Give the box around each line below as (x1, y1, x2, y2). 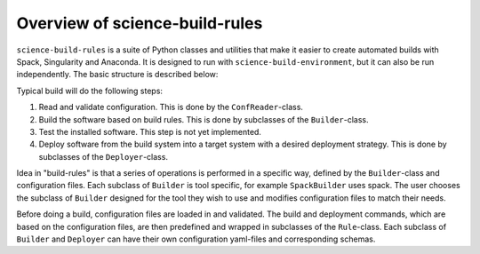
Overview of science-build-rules (16, 13, 263, 33)
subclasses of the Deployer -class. (38, 151, 169, 162)
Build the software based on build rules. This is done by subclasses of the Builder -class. (38, 114, 369, 124)
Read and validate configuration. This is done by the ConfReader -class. (38, 102, 304, 113)
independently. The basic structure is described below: (16, 69, 219, 80)
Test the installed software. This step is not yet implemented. (38, 126, 262, 137)
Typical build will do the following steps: (16, 85, 164, 96)
